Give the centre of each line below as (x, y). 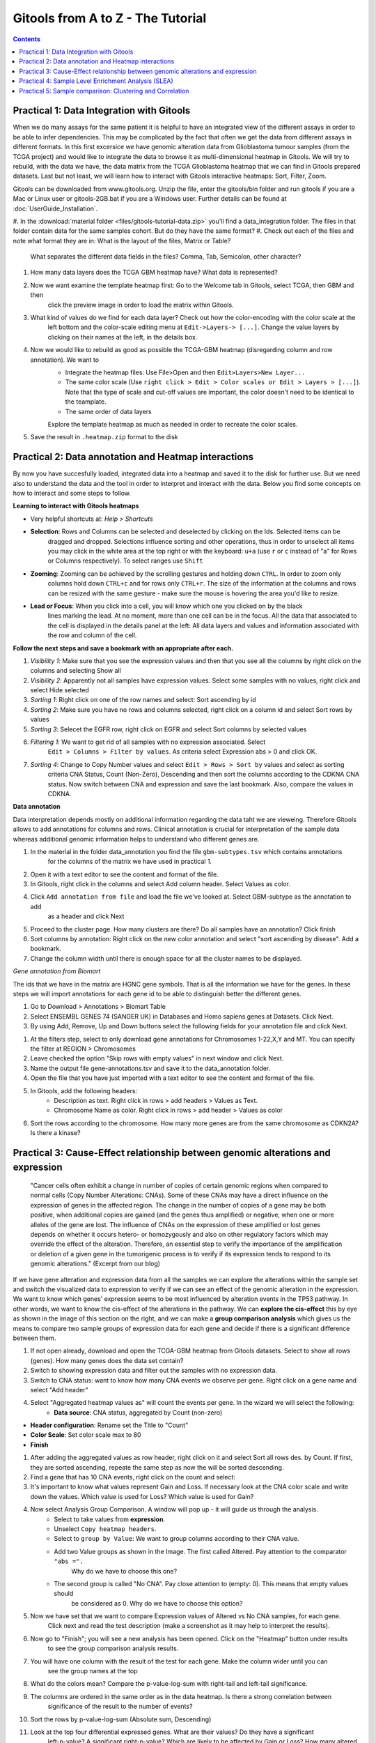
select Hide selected (60, 690)
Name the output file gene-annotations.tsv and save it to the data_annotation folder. (150, 1068)
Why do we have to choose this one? (124, 1571)
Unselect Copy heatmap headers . (105, 1529)
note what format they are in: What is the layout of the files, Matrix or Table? (122, 241)
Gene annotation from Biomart (57, 971)
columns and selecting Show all (76, 671)
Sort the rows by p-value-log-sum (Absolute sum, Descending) (121, 1719)
